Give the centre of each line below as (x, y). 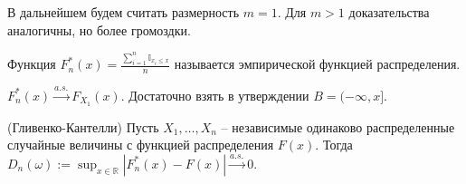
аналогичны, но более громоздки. (99, 29)
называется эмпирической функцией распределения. (317, 64)
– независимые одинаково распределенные (338, 126)
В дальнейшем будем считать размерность (124, 12)
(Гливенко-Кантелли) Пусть (83, 126)
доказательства (389, 12)
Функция (32, 64)
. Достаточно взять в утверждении (215, 95)
